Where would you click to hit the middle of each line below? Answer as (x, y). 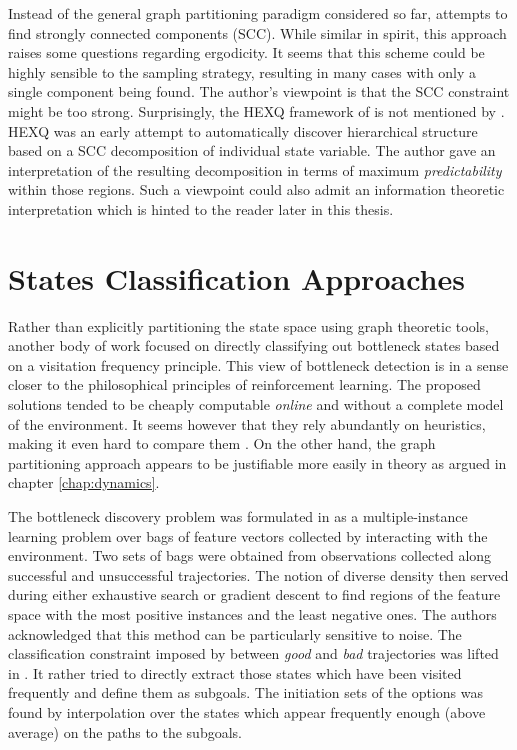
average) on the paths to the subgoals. (125, 731)
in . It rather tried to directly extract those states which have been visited (235, 672)
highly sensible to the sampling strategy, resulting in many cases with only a (242, 71)
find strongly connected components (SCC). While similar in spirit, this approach (257, 32)
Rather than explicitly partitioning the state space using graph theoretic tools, (248, 325)
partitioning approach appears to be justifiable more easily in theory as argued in (257, 462)
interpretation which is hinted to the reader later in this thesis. (201, 208)
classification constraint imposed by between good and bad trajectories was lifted (253, 653)
